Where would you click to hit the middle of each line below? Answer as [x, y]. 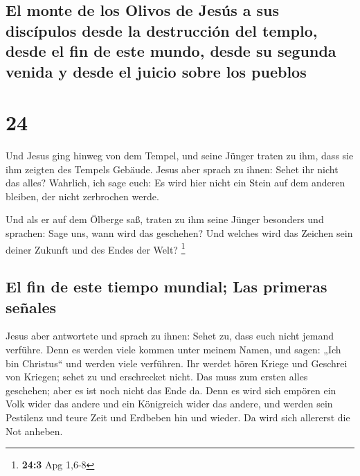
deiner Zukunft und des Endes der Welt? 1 [96, 248]
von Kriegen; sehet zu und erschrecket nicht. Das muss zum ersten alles [157, 377]
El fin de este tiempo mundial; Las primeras [166, 287]
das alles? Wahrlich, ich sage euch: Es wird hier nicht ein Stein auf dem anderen [175, 183]
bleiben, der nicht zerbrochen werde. [82, 196]
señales [31, 307]
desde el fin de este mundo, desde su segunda [171, 51]
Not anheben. [34, 431]
